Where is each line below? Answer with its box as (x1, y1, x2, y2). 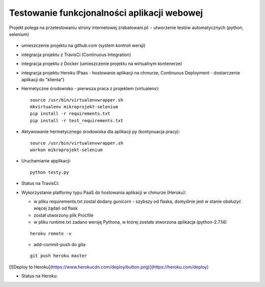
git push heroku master (30, 253, 87, 258)
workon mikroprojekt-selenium (30, 147, 103, 153)
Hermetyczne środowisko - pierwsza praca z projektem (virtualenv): (21, 86, 159, 92)
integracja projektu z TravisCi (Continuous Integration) (21, 52, 131, 58)
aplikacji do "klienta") (21, 76, 65, 82)
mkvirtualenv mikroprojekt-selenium (30, 104, 118, 110)
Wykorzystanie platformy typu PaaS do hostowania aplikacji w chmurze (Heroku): (21, 190, 186, 195)
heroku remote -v (30, 230, 72, 236)
